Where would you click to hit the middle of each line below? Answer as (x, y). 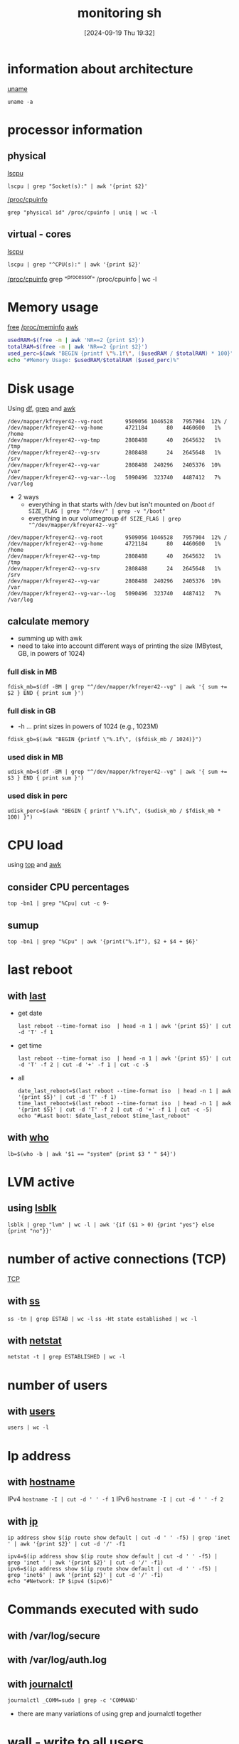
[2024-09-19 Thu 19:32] (119, 33)
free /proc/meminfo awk (43, 327)
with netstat (34, 1341)
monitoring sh (119, 13)
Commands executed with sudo (103, 1610)
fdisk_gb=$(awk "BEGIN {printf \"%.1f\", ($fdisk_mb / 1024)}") (105, 739)
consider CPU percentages (68, 887)
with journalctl (40, 1684)
